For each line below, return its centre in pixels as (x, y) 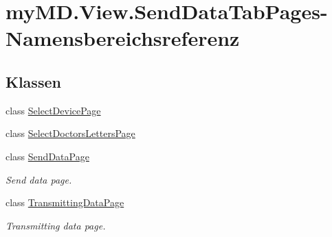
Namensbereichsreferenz (123, 38)
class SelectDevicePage (53, 110)
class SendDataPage (47, 156)
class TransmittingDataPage (65, 202)
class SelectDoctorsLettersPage (70, 133)
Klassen (33, 81)
